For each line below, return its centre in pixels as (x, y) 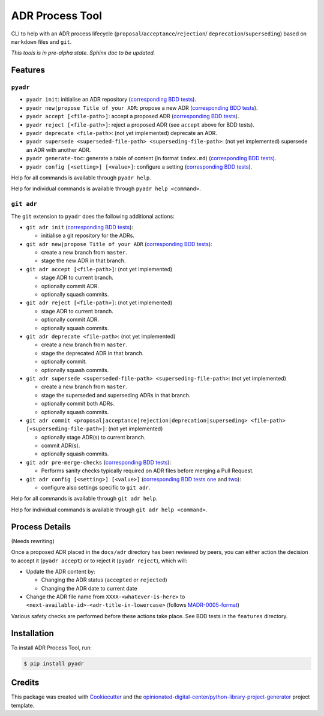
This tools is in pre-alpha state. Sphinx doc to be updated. (83, 53)
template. (23, 705)
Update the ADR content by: (61, 571)
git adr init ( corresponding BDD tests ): (79, 227)
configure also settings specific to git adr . (96, 488)
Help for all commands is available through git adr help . (84, 499)
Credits (25, 683)
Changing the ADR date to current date (89, 588)
